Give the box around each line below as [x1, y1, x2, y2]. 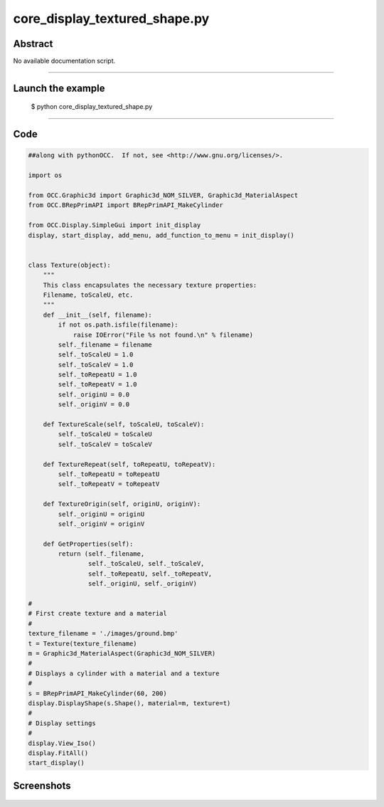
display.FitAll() [28, 749, 89, 757]
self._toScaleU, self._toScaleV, [87, 559, 205, 568]
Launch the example [13, 82, 105, 94]
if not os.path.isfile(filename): [58, 321, 178, 329]
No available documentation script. [13, 57, 116, 65]
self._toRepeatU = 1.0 [58, 371, 138, 379]
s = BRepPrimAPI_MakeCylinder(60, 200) [28, 689, 167, 697]
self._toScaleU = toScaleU [58, 431, 152, 438]
